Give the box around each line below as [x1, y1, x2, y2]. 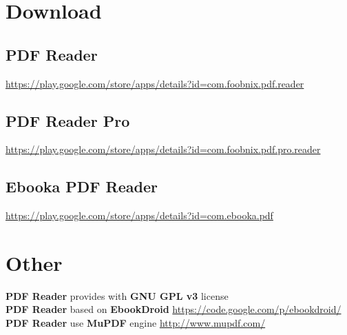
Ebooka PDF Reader [6, 176, 158, 197]
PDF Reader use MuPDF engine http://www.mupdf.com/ [6, 316, 266, 330]
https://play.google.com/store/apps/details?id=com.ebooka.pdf [6, 208, 273, 223]
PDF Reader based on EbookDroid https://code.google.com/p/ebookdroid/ [6, 302, 341, 316]
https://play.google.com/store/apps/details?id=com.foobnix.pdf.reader [6, 76, 304, 90]
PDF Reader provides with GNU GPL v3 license [6, 288, 229, 303]
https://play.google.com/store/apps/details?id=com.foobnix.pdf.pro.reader [6, 142, 321, 156]
